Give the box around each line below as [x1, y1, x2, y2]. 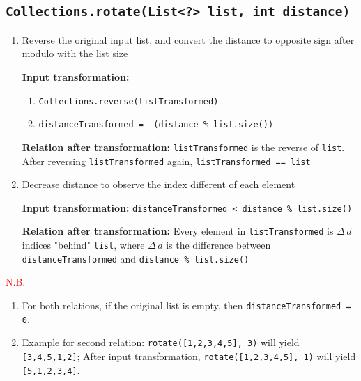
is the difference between [166, 238, 271, 252]
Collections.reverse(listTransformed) [38, 96, 219, 107]
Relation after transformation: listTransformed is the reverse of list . [22, 139, 345, 154]
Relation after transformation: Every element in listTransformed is [22, 224, 334, 238]
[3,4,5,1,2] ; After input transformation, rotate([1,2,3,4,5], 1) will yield [22, 348, 356, 363]
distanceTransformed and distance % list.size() [22, 251, 249, 265]
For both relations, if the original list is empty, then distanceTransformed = [22, 298, 351, 312]
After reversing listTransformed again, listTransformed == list [22, 153, 311, 168]
